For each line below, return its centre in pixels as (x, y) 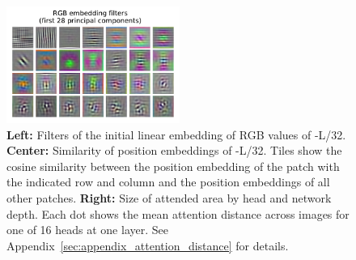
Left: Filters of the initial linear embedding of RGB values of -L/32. (176, 134)
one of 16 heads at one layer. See (87, 230)
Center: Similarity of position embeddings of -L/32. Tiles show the (174, 150)
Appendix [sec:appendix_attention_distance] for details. (148, 245)
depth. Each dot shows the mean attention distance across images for (178, 213)
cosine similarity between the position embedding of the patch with (173, 166)
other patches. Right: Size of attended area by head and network (169, 197)
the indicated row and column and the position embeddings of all (168, 182)
